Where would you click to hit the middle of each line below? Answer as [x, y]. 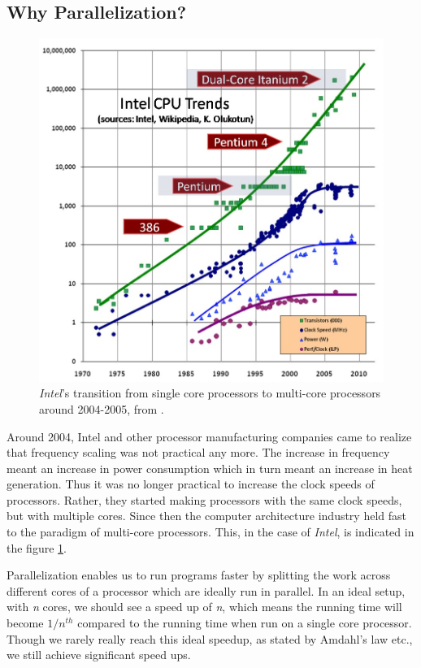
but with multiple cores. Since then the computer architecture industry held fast [207, 516]
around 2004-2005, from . [102, 408]
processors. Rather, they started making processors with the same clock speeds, [204, 499]
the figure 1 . [37, 547]
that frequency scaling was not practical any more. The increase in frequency [198, 452]
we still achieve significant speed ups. [99, 655]
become [25, 623]
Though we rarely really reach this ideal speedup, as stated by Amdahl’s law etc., [210, 638]
